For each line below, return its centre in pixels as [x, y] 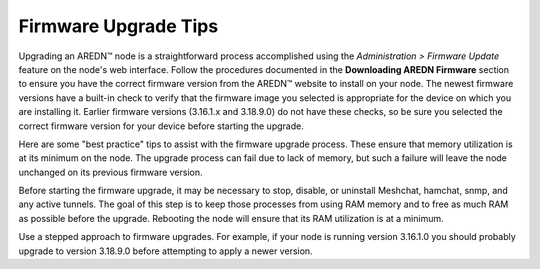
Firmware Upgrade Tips [118, 26]
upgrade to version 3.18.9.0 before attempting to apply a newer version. [166, 251]
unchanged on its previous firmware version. [111, 172]
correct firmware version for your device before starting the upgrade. [161, 126]
